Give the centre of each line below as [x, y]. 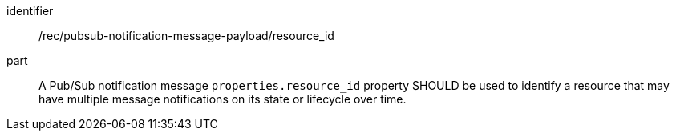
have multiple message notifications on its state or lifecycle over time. [223, 99]
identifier [30, 11]
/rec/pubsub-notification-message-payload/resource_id [186, 36]
